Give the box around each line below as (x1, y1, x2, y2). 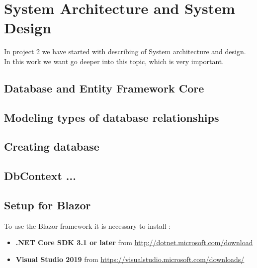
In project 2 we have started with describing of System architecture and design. (4, 46, 246, 57)
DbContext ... (4, 168, 76, 183)
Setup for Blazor (4, 197, 91, 213)
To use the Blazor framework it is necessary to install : (4, 220, 171, 231)
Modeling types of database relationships (4, 109, 219, 125)
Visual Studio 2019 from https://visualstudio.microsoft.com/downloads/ (15, 254, 245, 265)
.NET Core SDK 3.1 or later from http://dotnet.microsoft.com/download (15, 237, 253, 248)
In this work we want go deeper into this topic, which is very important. (4, 56, 224, 66)
